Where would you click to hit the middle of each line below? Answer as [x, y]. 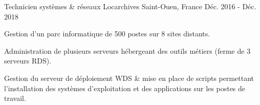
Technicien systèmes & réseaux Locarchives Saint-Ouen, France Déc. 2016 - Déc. [130, 6]
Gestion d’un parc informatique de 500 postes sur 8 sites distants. [107, 34]
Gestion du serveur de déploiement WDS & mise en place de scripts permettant [129, 78]
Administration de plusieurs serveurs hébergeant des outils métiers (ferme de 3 [127, 50]
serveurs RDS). [28, 61]
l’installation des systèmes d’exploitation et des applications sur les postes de [125, 88]
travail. [15, 98]
